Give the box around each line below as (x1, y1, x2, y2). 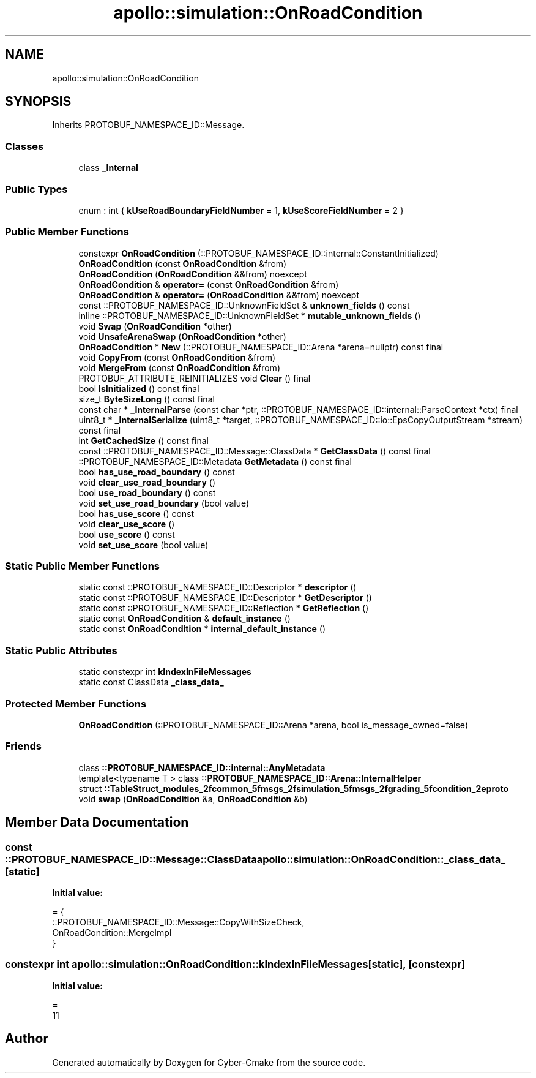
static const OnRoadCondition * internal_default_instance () (78, 624, 326, 635)
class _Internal (78, 162, 138, 173)
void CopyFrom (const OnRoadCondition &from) (78, 352, 276, 363)
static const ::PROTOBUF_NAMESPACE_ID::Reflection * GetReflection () (78, 603, 369, 614)
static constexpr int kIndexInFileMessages (78, 666, 251, 677)
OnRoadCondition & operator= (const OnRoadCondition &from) (78, 279, 339, 290)
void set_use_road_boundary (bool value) (78, 497, 250, 508)
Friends (5, 740, 42, 753)
